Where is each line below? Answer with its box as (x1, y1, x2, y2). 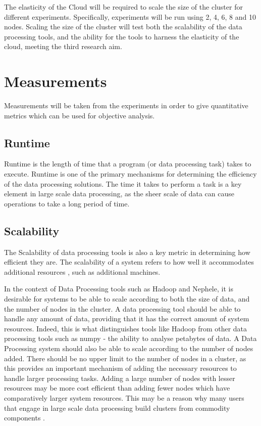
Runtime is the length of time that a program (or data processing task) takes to (4, 158, 251, 169)
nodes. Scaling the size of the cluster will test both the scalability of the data (4, 21, 242, 32)
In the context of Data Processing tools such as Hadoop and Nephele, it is (4, 283, 233, 294)
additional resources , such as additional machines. (4, 266, 161, 277)
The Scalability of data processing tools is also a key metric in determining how (4, 246, 250, 257)
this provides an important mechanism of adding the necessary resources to (4, 363, 237, 373)
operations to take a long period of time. (4, 198, 130, 208)
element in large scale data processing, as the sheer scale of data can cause (4, 188, 234, 199)
